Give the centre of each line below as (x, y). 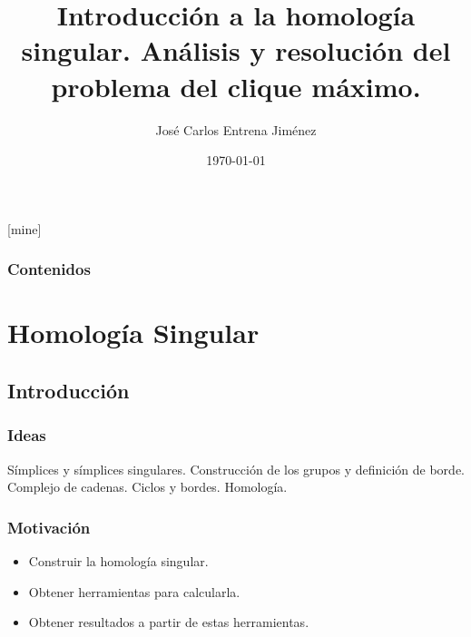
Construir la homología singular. (118, 560)
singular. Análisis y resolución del (236, 50)
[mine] (25, 228)
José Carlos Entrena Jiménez (236, 129)
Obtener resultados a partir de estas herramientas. (169, 622)
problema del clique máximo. (236, 86)
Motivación (49, 527)
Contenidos (49, 269)
